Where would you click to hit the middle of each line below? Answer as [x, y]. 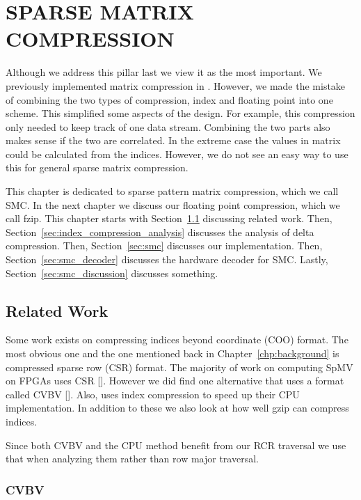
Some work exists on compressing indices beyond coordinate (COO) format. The [177, 339]
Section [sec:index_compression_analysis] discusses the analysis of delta [160, 232]
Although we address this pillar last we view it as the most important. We [164, 72]
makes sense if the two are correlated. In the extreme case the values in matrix [173, 140]
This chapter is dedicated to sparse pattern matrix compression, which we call [172, 191]
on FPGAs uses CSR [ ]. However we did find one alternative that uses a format [175, 381]
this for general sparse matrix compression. [97, 167]
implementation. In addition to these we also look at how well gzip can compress [177, 408]
